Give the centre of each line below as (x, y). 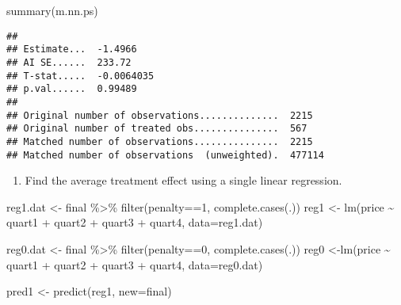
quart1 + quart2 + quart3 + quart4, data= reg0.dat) (135, 264)
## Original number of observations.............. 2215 (160, 115)
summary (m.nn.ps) (52, 10)
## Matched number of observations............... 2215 (160, 141)
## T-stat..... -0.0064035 (80, 76)
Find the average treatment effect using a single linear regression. (183, 180)
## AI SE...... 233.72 (69, 62)
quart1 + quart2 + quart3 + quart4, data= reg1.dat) (135, 222)
